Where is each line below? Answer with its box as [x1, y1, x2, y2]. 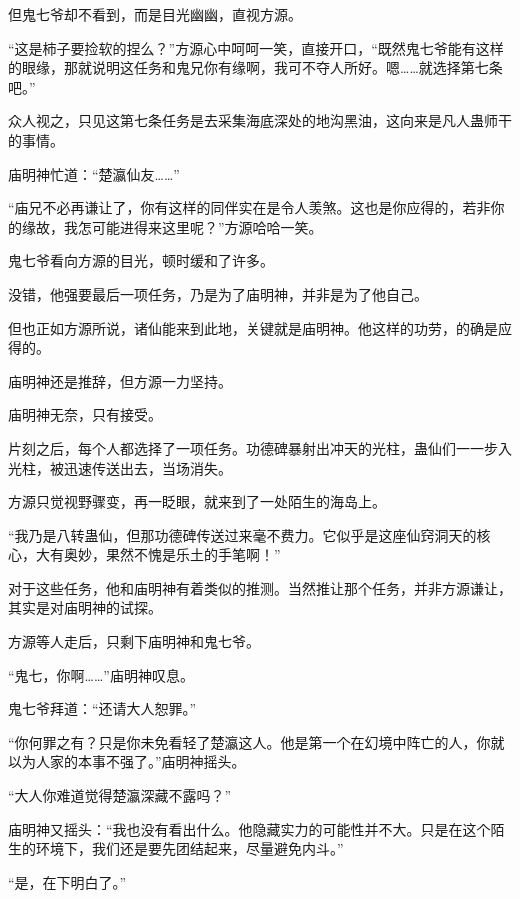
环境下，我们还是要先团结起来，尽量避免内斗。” [35, 838, 344, 859]
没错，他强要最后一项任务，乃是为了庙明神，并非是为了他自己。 [8, 283, 428, 304]
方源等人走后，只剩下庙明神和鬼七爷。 [8, 631, 260, 652]
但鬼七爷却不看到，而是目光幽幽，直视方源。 [8, 4, 302, 24]
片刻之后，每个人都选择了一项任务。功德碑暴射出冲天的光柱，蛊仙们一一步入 [8, 437, 512, 458]
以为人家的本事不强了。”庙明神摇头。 [8, 751, 246, 772]
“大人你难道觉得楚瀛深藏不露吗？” [8, 785, 232, 806]
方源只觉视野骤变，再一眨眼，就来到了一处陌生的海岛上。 [8, 491, 386, 512]
